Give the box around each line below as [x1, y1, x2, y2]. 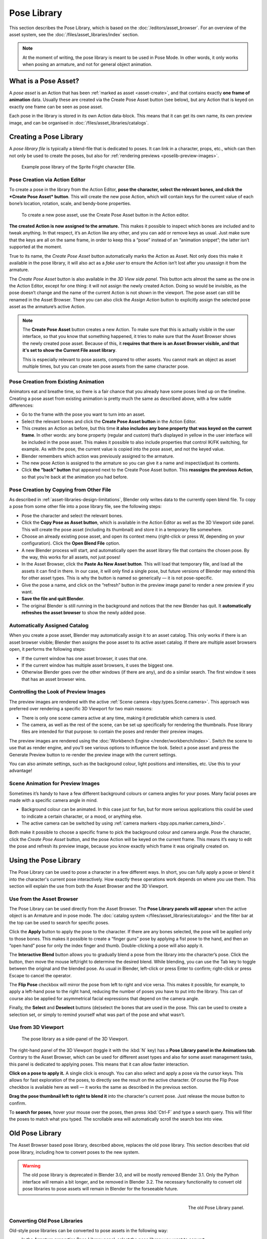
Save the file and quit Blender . [21, 596, 85, 602]
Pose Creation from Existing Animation [9, 378, 104, 385]
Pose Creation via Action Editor [9, 176, 86, 183]
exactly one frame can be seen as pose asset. [9, 104, 103, 110]
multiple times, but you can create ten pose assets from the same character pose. [22, 363, 189, 369]
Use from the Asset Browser [9, 895, 79, 902]
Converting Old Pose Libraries [9, 1217, 83, 1224]
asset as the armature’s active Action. [9, 304, 86, 310]
